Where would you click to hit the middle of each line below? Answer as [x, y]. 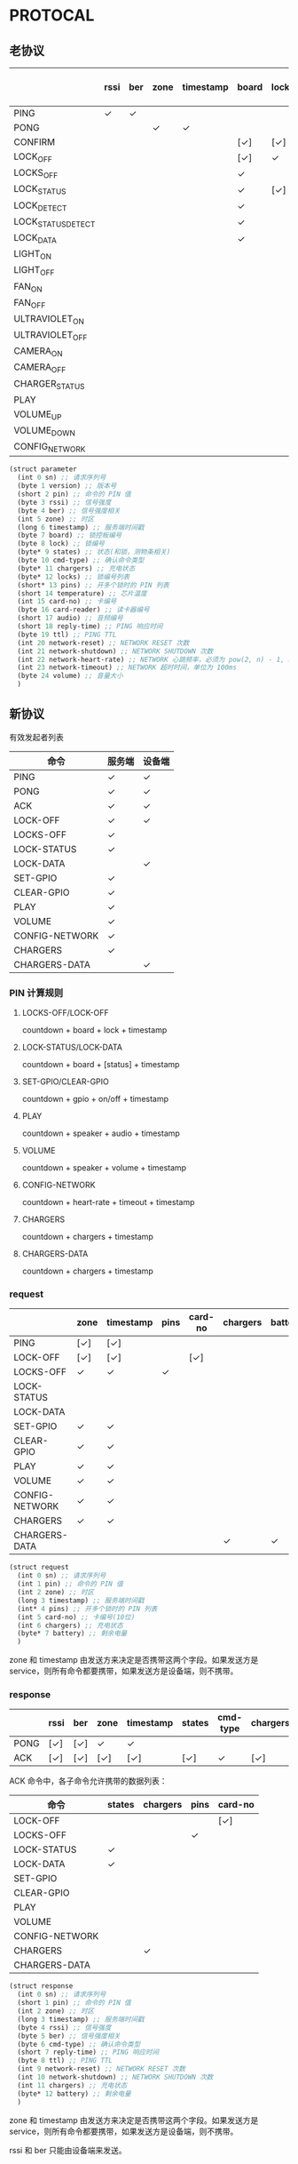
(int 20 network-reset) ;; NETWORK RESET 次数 [103, 643]
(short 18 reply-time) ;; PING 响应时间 [90, 627]
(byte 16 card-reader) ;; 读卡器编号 [83, 610]
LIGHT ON [32, 255]
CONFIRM [35, 142]
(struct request [39, 1568]
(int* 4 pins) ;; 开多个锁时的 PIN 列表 [87, 1609]
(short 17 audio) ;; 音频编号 [71, 619]
